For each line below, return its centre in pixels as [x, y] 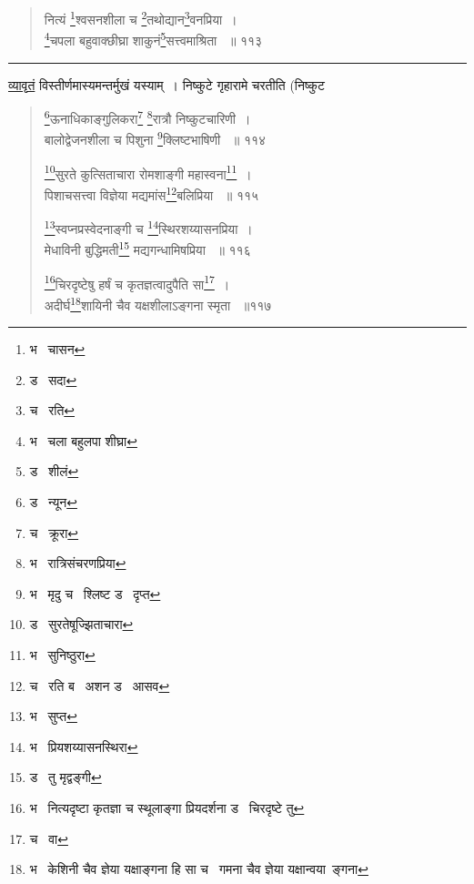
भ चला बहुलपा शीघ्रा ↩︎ [83, 440]
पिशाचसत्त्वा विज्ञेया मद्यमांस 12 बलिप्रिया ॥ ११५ [151, 193]
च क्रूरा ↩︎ [54, 532]
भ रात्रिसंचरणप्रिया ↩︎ [78, 563]
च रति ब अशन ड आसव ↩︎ [100, 685]
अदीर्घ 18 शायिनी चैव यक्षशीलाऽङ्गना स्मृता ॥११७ [158, 303]
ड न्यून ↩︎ [53, 502]
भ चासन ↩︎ [57, 349]
